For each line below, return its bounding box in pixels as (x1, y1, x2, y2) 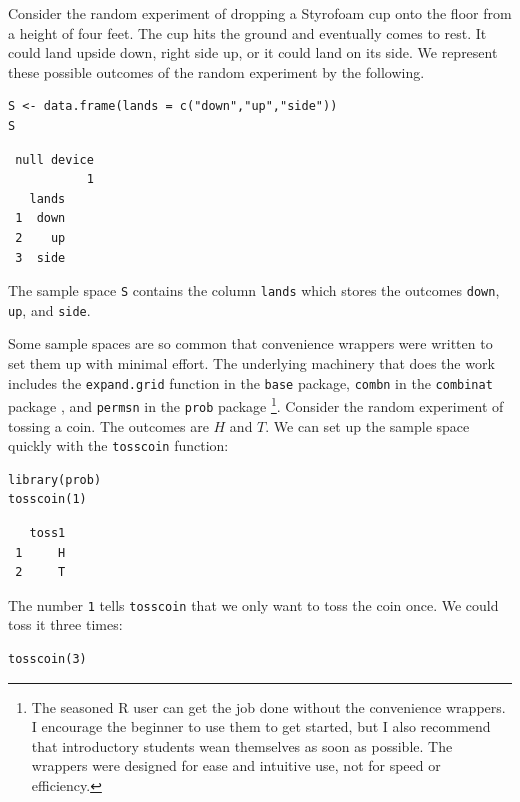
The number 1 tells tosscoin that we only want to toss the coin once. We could (8, 594, 499, 615)
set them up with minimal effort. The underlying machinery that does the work (8, 353, 495, 374)
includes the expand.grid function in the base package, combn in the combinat (8, 372, 493, 393)
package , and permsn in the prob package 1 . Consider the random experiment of (8, 393, 504, 416)
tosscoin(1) (8, 492, 87, 507)
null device (15, 152, 94, 167)
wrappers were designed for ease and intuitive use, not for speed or (31, 755, 441, 776)
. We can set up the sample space (265, 415, 470, 436)
